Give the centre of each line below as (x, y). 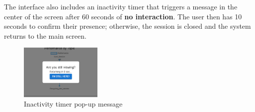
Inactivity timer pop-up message (73, 104)
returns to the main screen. (45, 35)
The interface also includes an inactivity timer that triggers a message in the (121, 6)
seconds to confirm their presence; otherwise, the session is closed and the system (127, 26)
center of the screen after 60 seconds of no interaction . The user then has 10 (123, 16)
